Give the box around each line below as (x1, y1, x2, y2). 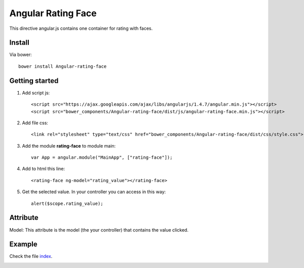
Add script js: (22, 90, 50, 96)
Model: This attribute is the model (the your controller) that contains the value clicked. (9, 227, 188, 233)
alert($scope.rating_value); (31, 200, 103, 206)
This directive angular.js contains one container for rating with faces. (9, 25, 153, 31)
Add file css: (22, 119, 48, 126)
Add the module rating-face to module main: (22, 143, 116, 149)
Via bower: (9, 52, 32, 58)
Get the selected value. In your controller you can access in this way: (22, 189, 166, 195)
